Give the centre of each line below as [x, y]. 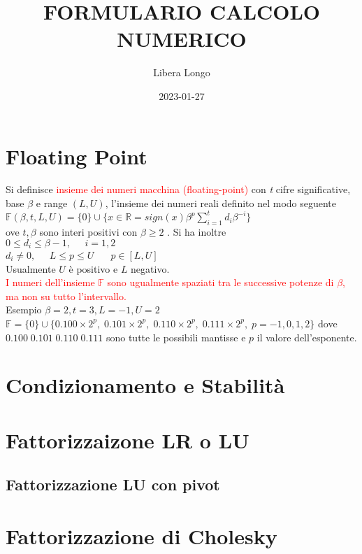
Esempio [24, 310]
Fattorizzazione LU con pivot [113, 484]
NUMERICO [182, 39]
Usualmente [31, 268]
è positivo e [93, 268]
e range [52, 203]
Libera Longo [182, 72]
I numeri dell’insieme [50, 282]
